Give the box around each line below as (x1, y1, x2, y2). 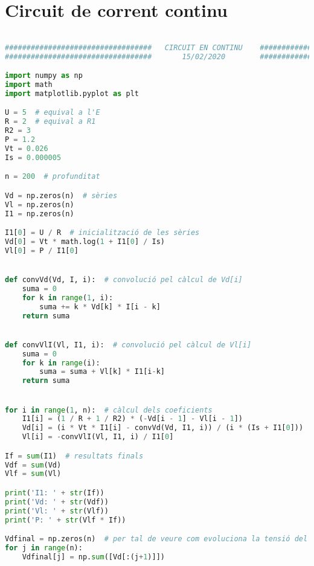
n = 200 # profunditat (5, 172, 100, 181)
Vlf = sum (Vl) (5, 469, 62, 478)
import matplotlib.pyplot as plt (5, 89, 139, 98)
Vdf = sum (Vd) (5, 460, 62, 469)
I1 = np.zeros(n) (5, 209, 74, 218)
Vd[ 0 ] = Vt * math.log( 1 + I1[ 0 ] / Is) (5, 237, 165, 246)
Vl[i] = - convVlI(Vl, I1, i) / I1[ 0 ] (22, 433, 174, 442)
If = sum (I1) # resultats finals (5, 451, 144, 460)
